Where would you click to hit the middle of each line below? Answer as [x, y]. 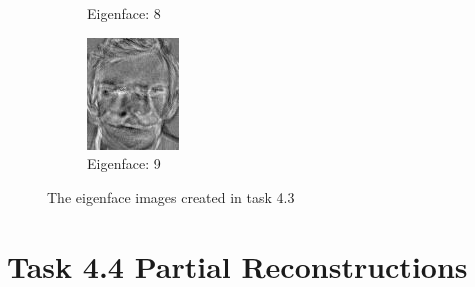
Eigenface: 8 [124, 13]
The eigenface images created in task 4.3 [171, 196]
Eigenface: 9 [124, 163]
